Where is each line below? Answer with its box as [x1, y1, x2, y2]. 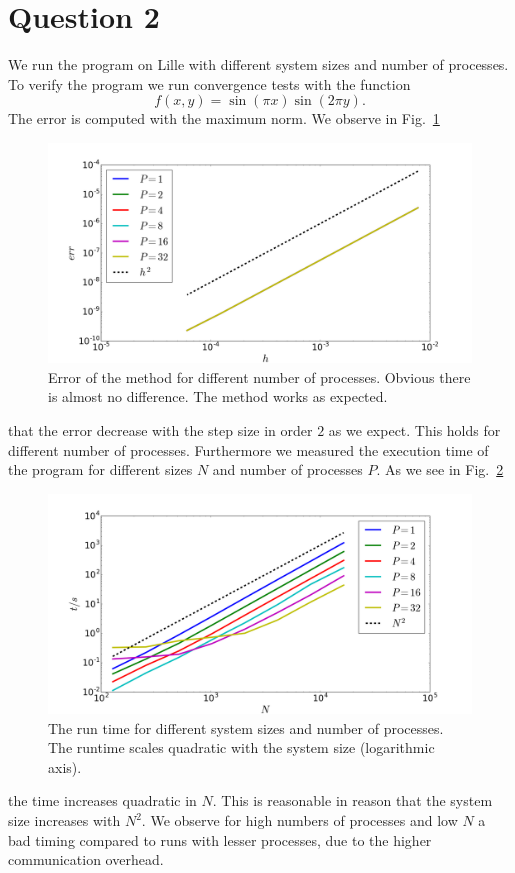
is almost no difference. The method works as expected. [48, 386, 388, 407]
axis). [48, 756, 82, 777]
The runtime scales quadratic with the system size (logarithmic [48, 737, 435, 758]
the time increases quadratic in [8, 790, 197, 811]
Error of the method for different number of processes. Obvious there [48, 366, 471, 387]
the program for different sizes [8, 459, 193, 480]
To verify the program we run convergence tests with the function [8, 73, 411, 94]
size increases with [8, 810, 121, 830]
